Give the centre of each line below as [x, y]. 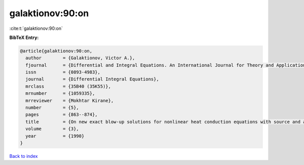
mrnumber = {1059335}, [60, 93]
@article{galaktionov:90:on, [56, 51]
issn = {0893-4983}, [63, 72]
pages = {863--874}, [62, 115]
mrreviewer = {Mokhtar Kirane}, [70, 100]
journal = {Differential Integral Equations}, [92, 79]
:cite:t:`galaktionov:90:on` [36, 28]
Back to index [24, 156]
